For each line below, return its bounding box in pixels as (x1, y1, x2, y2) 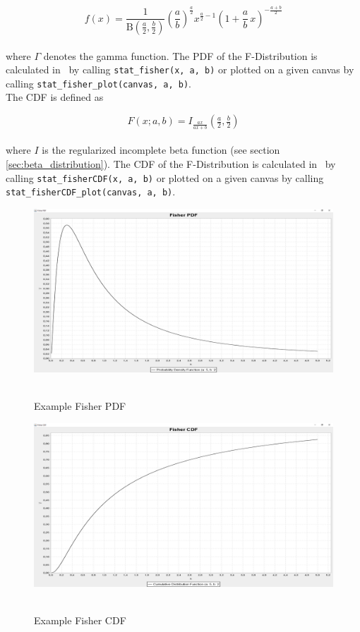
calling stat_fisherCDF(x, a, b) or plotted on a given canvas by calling (6, 170, 324, 185)
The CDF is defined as (6, 90, 104, 104)
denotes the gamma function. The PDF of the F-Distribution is (43, 48, 318, 63)
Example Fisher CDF (34, 612, 126, 627)
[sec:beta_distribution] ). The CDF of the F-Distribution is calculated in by (6, 157, 336, 171)
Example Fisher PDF (34, 399, 126, 413)
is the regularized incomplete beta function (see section (42, 142, 280, 157)
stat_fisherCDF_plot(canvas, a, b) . (6, 184, 176, 199)
